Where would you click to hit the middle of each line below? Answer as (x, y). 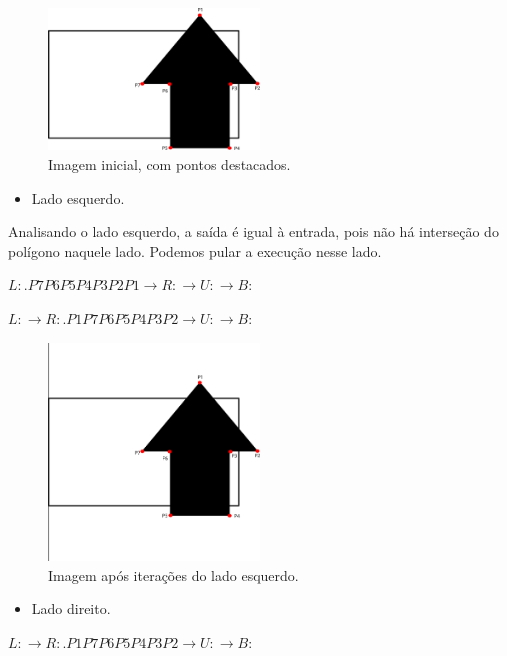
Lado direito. (71, 608)
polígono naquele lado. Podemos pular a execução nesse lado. (195, 250)
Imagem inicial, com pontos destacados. (169, 164)
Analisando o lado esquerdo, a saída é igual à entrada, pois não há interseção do (253, 231)
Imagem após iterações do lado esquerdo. (173, 574)
